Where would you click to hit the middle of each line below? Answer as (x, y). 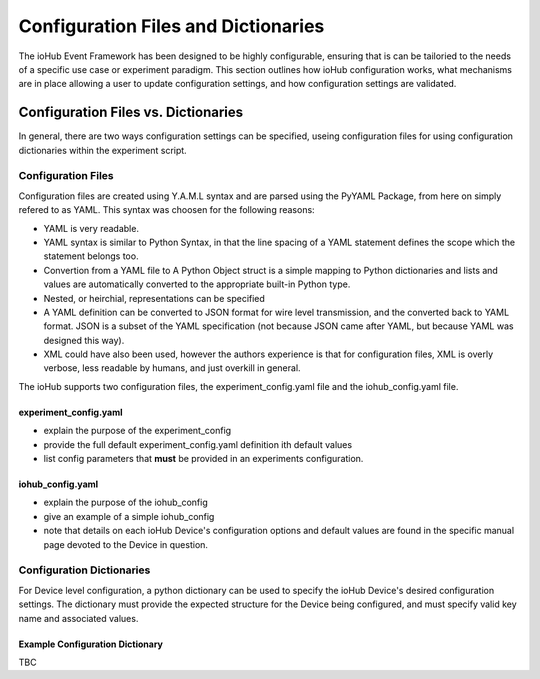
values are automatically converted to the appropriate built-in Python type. (197, 284)
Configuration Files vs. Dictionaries (131, 112)
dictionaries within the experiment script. (102, 150)
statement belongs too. (91, 256)
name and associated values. (78, 618)
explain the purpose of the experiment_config (137, 431)
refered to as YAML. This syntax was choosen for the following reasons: (166, 210)
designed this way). (84, 340)
